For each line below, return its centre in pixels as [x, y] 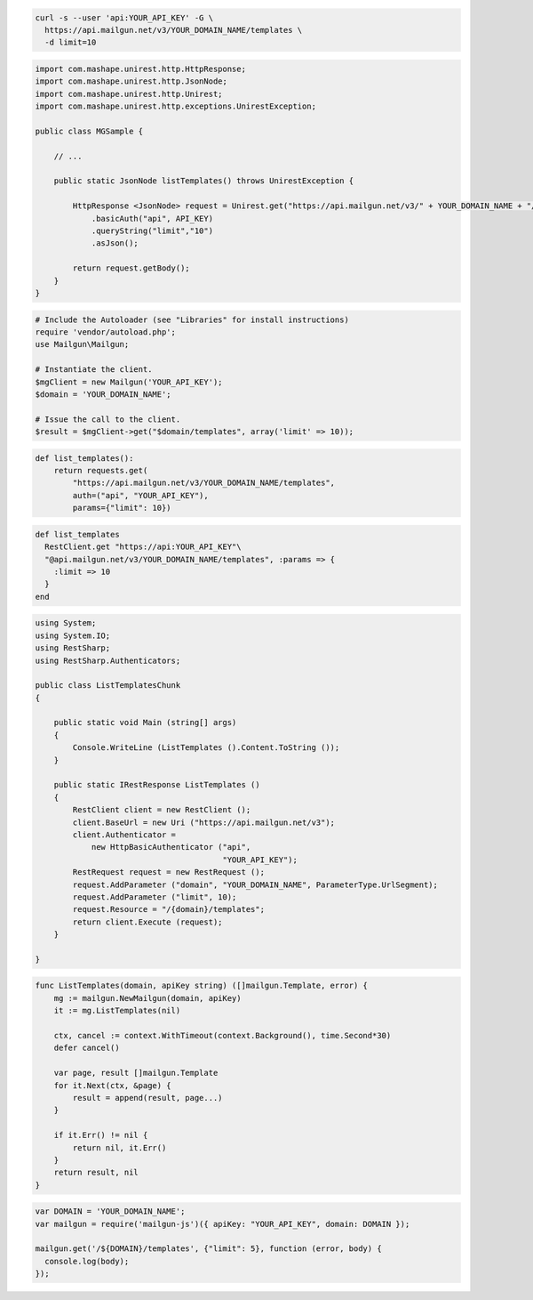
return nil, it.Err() [119, 1147]
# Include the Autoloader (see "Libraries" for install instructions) [192, 319]
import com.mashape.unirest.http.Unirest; [129, 94]
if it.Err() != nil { [101, 1135]
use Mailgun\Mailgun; [82, 344]
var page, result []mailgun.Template [136, 1073]
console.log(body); [87, 1261]
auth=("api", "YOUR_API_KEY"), [140, 495]
